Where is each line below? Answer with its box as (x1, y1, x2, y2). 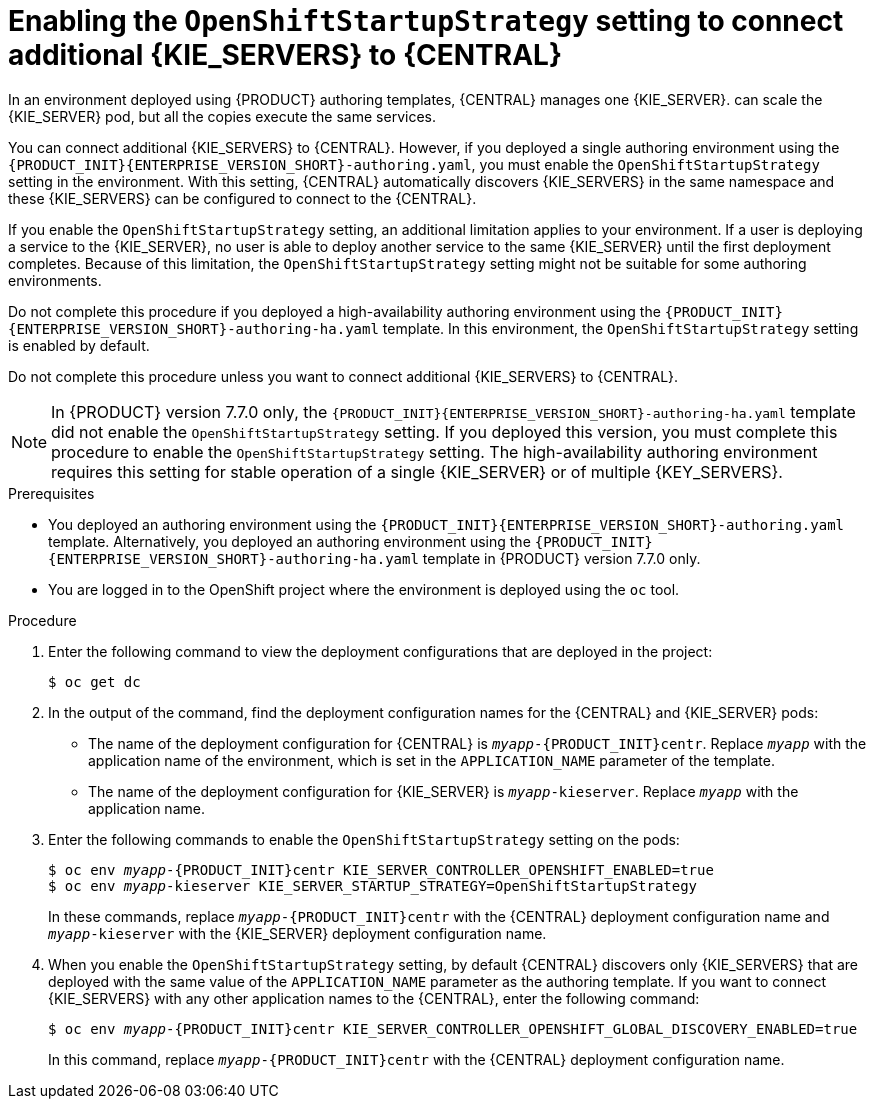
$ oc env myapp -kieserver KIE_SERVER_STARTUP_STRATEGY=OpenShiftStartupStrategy (48, 877, 698, 894)
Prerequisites (8, 484, 95, 502)
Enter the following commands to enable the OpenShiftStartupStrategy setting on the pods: (48, 830, 680, 848)
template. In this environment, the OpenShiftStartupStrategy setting (382, 319, 859, 337)
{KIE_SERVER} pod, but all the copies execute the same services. (8, 107, 436, 125)
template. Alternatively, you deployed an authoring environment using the (48, 532, 531, 550)
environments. (8, 271, 102, 289)
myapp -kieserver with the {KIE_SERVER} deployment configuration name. (48, 924, 547, 942)
